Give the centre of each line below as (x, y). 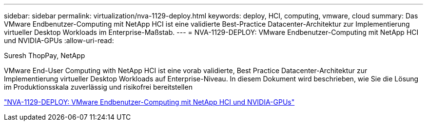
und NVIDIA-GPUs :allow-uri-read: (59, 40)
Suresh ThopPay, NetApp (45, 55)
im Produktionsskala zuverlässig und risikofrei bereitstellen (98, 87)
